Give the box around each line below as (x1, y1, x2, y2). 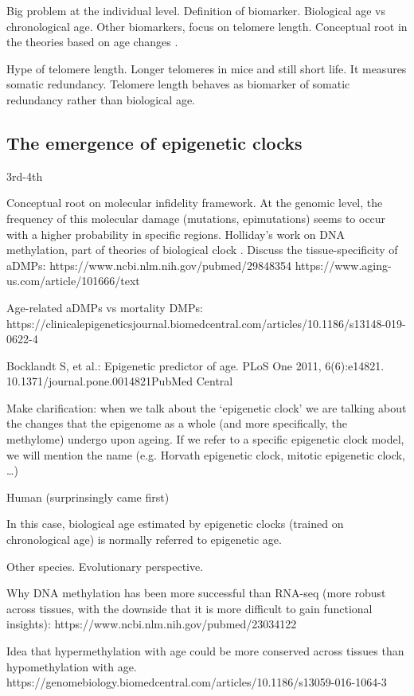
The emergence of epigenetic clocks (6, 130, 303, 154)
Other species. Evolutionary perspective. (6, 557, 204, 574)
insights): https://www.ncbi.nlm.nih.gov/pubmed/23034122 (6, 616, 297, 632)
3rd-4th (6, 167, 43, 184)
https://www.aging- (295, 256, 392, 273)
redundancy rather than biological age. (6, 91, 195, 108)
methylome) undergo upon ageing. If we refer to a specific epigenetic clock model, (6, 431, 404, 448)
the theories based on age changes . (6, 33, 178, 50)
